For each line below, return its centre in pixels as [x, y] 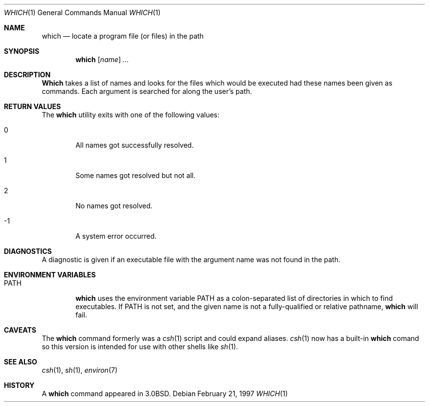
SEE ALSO [21, 362]
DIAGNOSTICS [28, 251]
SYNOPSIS [22, 51]
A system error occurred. [116, 236]
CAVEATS [20, 330]
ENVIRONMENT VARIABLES [50, 275]
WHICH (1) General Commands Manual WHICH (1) [82, 12]
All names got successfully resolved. [135, 145]
